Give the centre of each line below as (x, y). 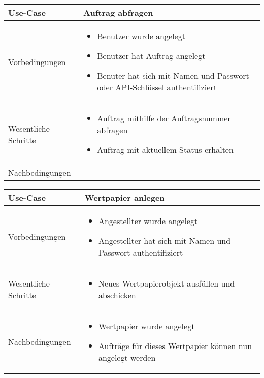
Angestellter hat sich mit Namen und (164, 241)
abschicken (117, 295)
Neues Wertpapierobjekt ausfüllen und (167, 283)
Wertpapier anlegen (125, 197)
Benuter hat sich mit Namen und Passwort (173, 75)
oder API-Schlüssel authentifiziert (157, 87)
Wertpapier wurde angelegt (146, 326)
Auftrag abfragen (118, 12)
